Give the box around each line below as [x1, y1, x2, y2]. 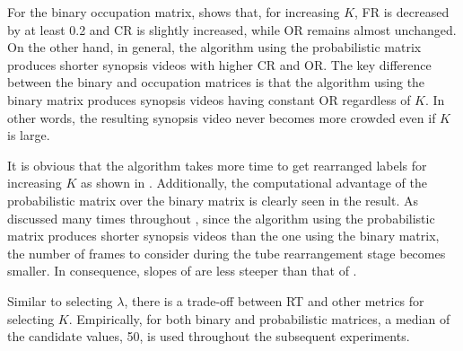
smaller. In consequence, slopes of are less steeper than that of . [7, 261, 357, 280]
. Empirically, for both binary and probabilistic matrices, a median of [68, 309, 450, 328]
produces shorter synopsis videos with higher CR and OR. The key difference [7, 55, 432, 74]
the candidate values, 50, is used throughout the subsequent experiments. [7, 327, 410, 346]
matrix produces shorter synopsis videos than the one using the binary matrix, [7, 226, 440, 245]
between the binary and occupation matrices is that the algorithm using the [7, 73, 425, 92]
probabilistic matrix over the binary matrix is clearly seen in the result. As [7, 190, 418, 209]
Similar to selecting [7, 291, 113, 310]
